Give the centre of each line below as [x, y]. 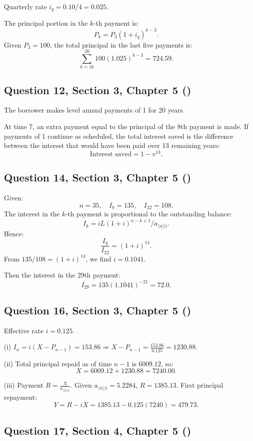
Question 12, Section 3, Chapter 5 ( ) [98, 90]
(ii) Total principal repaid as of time [58, 363]
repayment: [21, 397]
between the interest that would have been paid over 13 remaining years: [112, 145]
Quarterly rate [25, 6]
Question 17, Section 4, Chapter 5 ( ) [98, 430]
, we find [98, 258]
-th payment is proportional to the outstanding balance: [149, 214]
